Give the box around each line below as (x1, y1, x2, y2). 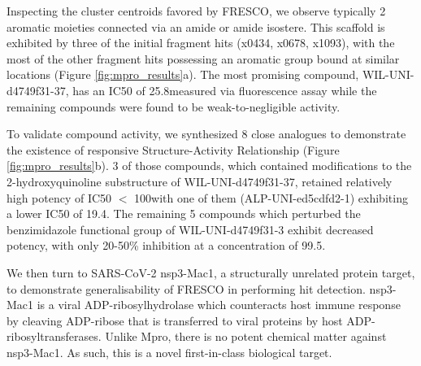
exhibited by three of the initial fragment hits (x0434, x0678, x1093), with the (7, 34, 395, 51)
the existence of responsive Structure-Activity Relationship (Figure (7, 141, 340, 158)
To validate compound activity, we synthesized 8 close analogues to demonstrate (7, 125, 406, 142)
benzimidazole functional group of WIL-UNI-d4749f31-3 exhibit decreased (7, 220, 374, 237)
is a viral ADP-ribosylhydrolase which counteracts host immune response (37, 296, 401, 313)
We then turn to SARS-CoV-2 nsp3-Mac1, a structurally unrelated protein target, (7, 264, 415, 281)
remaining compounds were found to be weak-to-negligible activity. (7, 98, 341, 115)
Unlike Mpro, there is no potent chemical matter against (105, 328, 387, 345)
